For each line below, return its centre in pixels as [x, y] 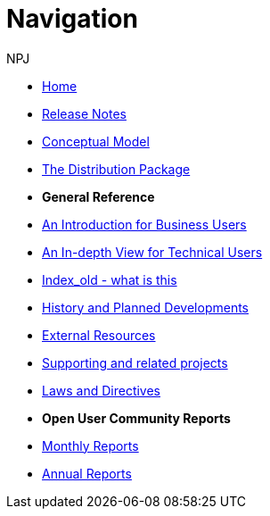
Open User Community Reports [136, 418]
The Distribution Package [116, 169]
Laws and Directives [102, 390]
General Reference [98, 196]
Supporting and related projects [135, 362]
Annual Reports [87, 473]
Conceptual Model [96, 141]
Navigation [72, 19]
